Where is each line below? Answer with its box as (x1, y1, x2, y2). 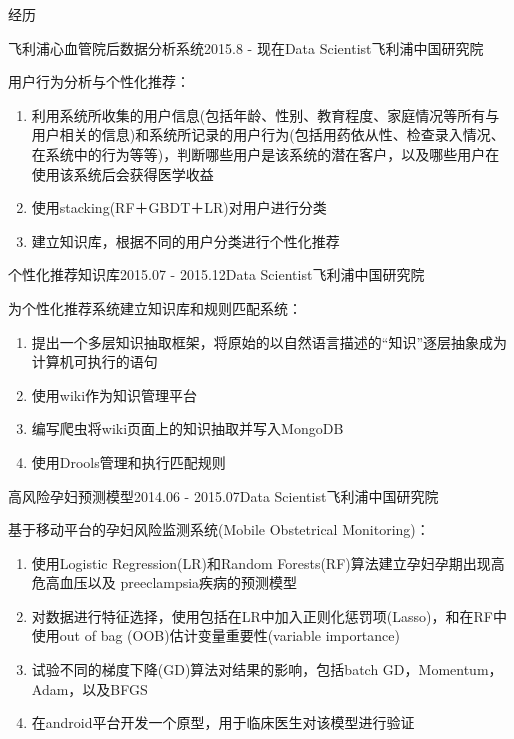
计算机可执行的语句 (31, 351, 158, 372)
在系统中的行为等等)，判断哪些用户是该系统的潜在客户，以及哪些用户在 (31, 143, 500, 164)
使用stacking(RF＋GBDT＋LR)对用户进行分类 (31, 197, 327, 218)
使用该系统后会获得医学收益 (31, 163, 214, 184)
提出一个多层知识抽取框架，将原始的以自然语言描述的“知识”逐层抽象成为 (31, 331, 508, 352)
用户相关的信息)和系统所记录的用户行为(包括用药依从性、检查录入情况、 (31, 124, 505, 145)
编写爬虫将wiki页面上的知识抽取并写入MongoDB (31, 418, 344, 439)
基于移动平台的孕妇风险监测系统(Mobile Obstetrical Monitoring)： (8, 519, 430, 540)
